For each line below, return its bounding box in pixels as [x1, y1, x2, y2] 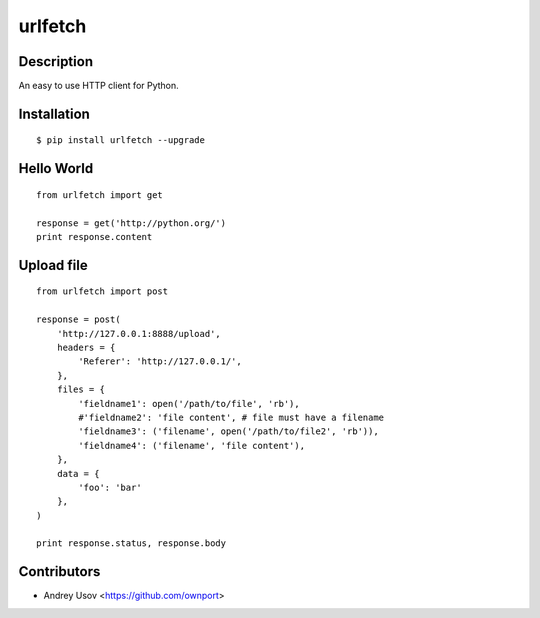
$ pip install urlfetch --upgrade [36, 135, 205, 146]
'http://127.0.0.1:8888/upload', [56, 328, 222, 339]
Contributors [18, 563, 101, 580]
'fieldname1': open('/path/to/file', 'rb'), [78, 398, 300, 409]
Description [18, 53, 94, 70]
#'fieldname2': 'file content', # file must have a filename [78, 411, 385, 423]
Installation [18, 105, 90, 122]
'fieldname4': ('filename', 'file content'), [78, 440, 305, 451]
